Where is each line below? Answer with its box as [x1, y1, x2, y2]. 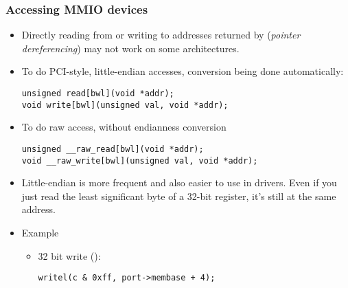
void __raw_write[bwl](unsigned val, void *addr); [21, 155, 258, 166]
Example [21, 225, 59, 239]
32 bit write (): [38, 248, 101, 263]
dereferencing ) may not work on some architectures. [21, 41, 240, 55]
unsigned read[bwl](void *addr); [21, 89, 174, 98]
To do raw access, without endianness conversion [21, 120, 227, 134]
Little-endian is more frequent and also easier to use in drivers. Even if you [21, 175, 337, 190]
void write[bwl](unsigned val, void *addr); [21, 100, 229, 110]
